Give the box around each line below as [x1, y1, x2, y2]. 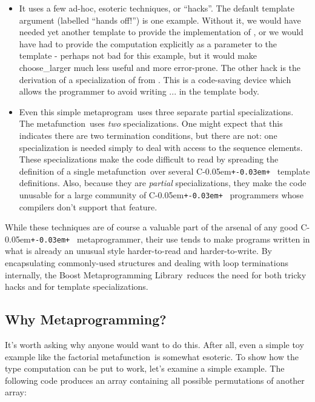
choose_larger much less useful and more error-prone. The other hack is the [19, 61, 301, 73]
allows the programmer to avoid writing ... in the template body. [19, 85, 259, 98]
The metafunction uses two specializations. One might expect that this [19, 117, 283, 130]
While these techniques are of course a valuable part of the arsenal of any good [5, 221, 298, 233]
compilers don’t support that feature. [19, 200, 157, 213]
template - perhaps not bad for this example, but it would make [19, 49, 257, 62]
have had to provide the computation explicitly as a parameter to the [19, 37, 277, 50]
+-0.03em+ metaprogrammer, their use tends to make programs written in [30, 232, 310, 245]
